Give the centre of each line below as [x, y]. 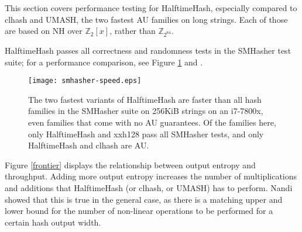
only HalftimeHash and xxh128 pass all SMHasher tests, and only [146, 134]
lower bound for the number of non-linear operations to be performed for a [139, 211]
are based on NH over [44, 31]
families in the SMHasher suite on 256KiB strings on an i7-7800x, [146, 111]
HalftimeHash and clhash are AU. [89, 145]
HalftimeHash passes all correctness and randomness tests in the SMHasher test [148, 50]
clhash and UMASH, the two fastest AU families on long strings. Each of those [146, 19]
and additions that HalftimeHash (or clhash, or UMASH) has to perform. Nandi [149, 187]
